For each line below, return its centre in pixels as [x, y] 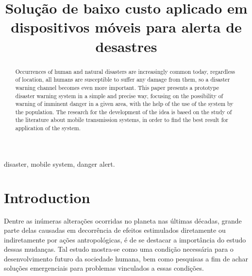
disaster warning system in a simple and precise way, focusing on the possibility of [119, 95]
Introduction [47, 197]
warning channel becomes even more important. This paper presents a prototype [117, 87]
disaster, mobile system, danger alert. [59, 164]
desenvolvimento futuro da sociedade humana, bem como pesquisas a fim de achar [126, 258]
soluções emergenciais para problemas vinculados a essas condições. [104, 268]
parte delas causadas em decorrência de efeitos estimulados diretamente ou [115, 230]
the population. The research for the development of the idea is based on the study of [124, 112]
